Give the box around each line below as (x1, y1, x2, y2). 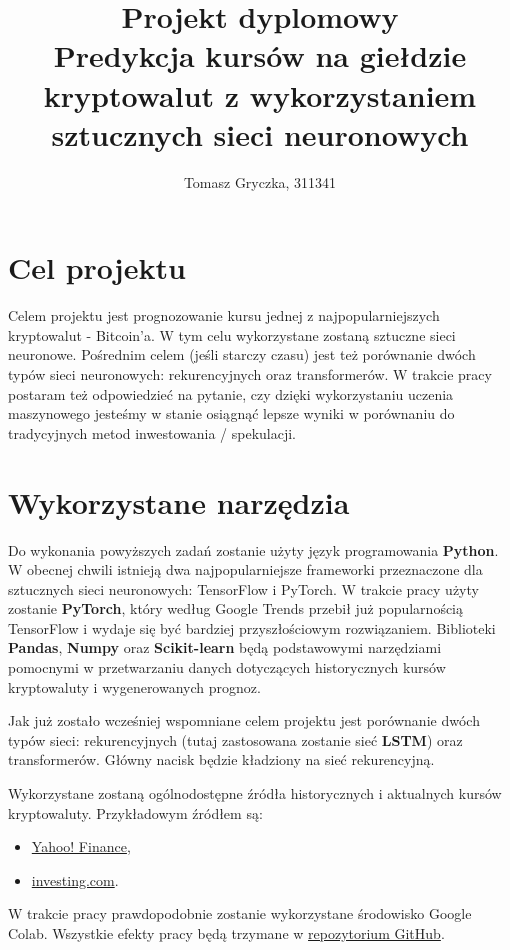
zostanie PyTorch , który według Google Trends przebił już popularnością (8, 598, 464, 619)
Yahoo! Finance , (31, 836, 131, 857)
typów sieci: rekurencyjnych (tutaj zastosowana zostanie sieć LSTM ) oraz (8, 729, 463, 750)
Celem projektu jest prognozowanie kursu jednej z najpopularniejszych (8, 305, 440, 326)
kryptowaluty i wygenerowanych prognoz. (8, 676, 261, 697)
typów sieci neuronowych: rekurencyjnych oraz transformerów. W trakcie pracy (8, 364, 492, 384)
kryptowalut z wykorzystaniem (43, 74, 477, 115)
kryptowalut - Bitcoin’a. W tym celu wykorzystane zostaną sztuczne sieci (8, 324, 456, 345)
